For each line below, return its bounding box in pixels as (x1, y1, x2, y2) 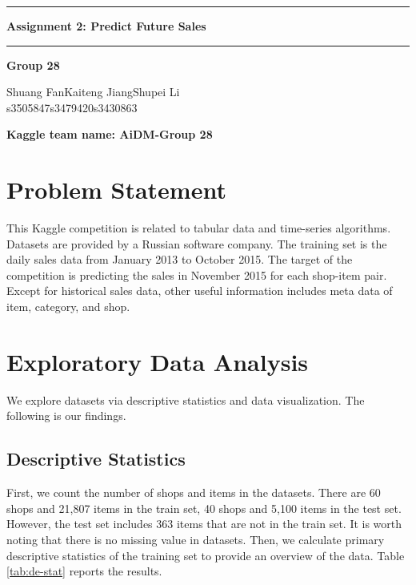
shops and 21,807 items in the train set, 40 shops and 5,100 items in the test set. (6, 499, 402, 516)
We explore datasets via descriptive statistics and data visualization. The (6, 391, 365, 408)
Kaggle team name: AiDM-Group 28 (6, 126, 213, 143)
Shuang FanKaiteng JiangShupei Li (6, 83, 180, 100)
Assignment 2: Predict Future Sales (6, 18, 206, 34)
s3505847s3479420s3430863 (6, 99, 138, 115)
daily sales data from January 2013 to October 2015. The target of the (6, 251, 353, 268)
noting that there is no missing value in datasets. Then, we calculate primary (6, 531, 385, 547)
